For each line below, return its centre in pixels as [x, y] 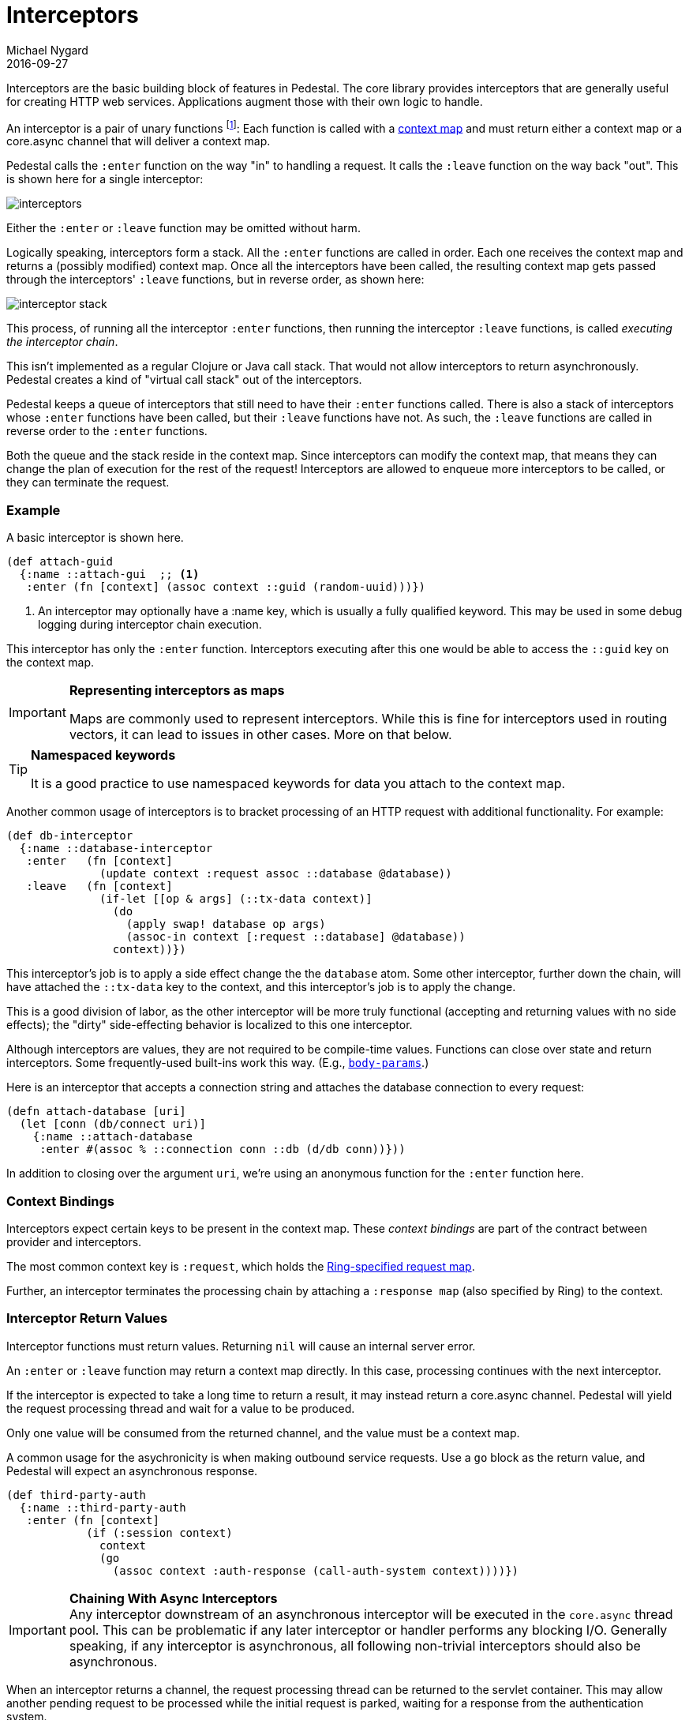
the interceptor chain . [62, 342]
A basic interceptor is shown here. [95, 538]
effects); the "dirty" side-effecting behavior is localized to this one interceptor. [210, 1025]
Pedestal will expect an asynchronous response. [132, 1470]
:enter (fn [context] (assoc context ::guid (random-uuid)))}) [226, 587]
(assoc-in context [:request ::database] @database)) [296, 937]
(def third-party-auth [77, 1495]
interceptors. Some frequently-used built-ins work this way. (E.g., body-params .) [218, 1063]
